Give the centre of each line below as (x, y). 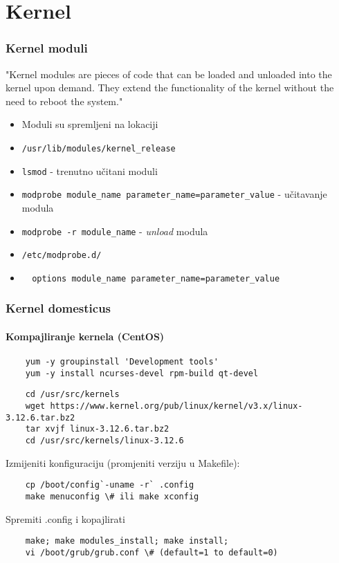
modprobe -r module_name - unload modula (115, 231)
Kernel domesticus (58, 308)
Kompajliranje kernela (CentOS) (85, 336)
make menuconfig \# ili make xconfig (112, 496)
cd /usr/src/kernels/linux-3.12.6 (104, 441)
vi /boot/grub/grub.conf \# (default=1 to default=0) (152, 552)
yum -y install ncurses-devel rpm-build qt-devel (142, 373)
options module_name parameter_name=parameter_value (156, 278)
